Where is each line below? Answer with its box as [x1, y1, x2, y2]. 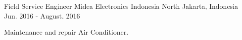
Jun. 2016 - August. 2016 [4, 10, 80, 20]
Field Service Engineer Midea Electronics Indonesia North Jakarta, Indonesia [4, 1, 239, 11]
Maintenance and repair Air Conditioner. [4, 27, 129, 37]
